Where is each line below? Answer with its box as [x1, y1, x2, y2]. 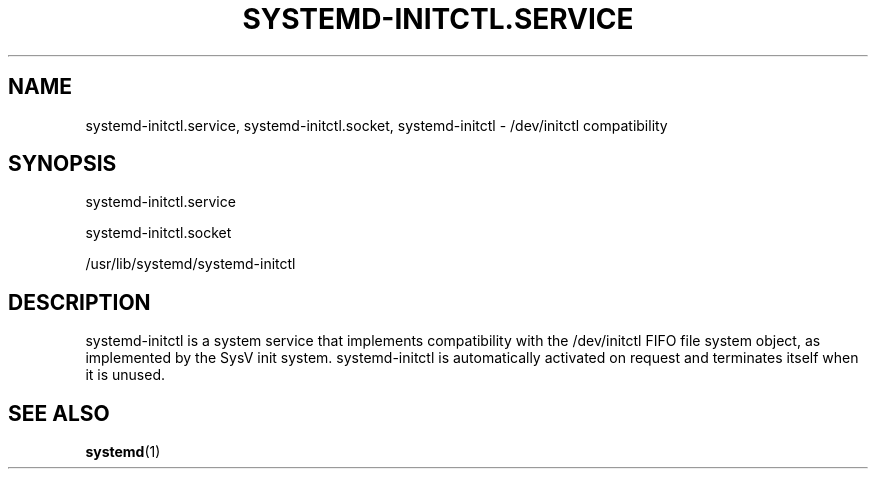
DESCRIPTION [8, 289, 151, 315]
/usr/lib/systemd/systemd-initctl [85, 255, 296, 273]
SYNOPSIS [8, 151, 117, 177]
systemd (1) [85, 443, 161, 461]
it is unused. [85, 366, 166, 384]
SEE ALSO [8, 400, 110, 426]
